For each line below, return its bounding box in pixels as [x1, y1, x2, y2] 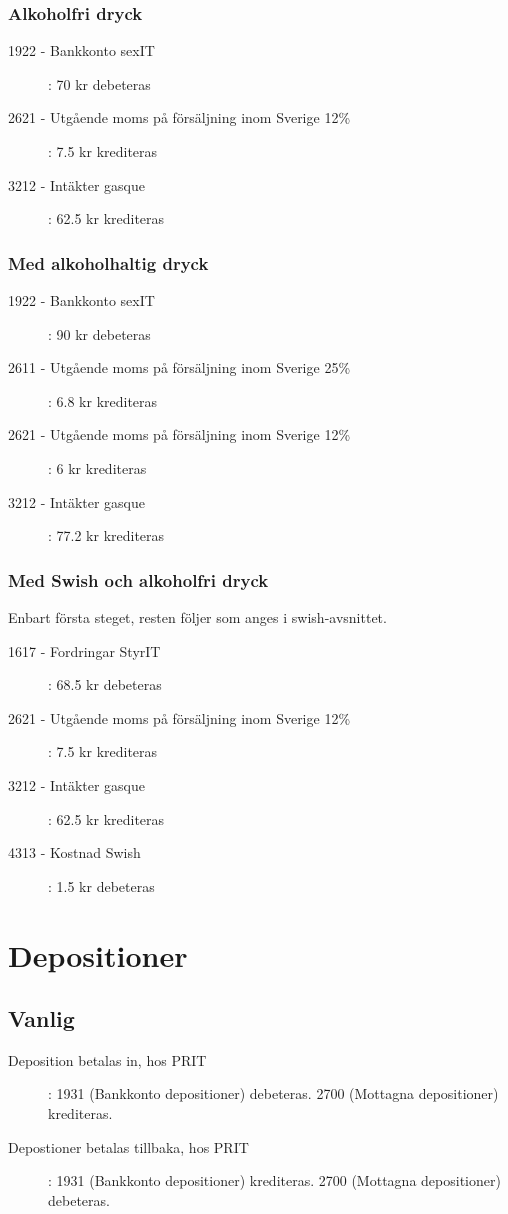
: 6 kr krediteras [48, 457, 147, 478]
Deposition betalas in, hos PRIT [8, 1049, 207, 1070]
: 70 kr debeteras [48, 73, 151, 94]
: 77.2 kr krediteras [48, 525, 165, 546]
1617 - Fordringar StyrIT [8, 640, 161, 661]
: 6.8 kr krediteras [48, 390, 158, 411]
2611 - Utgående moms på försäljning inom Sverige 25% [8, 357, 351, 378]
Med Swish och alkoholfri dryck [8, 567, 269, 592]
